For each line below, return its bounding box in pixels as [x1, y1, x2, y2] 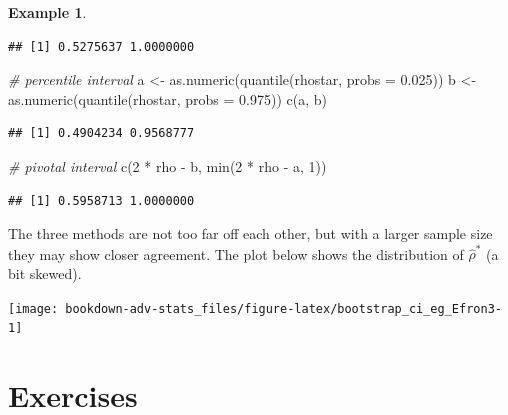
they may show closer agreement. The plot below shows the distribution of [8, 243, 464, 264]
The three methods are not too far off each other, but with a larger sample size [8, 223, 493, 244]
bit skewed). [8, 263, 82, 284]
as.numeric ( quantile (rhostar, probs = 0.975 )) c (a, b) [8, 88, 327, 109]
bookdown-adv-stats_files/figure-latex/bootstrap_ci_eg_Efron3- [65, 301, 502, 316]
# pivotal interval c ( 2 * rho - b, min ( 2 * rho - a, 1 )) [8, 155, 327, 176]
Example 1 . [8, 2, 87, 22]
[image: [8, 301, 59, 316]
